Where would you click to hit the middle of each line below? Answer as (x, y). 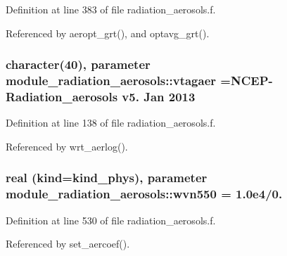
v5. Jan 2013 (159, 96)
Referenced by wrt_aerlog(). (67, 146)
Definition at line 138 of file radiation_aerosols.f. (111, 123)
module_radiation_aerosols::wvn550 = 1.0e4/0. (144, 194)
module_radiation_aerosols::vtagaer (111, 81)
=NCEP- (247, 81)
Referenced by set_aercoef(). (68, 244)
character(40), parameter (78, 64)
